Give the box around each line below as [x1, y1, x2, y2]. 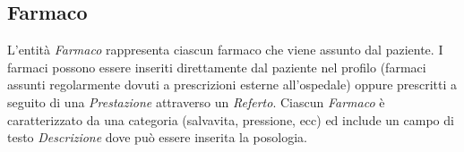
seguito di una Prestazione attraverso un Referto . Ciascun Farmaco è [7, 92, 385, 111]
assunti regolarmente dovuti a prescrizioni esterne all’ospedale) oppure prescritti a [7, 75, 458, 94]
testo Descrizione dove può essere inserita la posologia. [7, 128, 307, 147]
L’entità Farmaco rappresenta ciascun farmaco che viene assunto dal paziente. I [7, 40, 443, 59]
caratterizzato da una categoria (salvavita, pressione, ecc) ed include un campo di [7, 110, 454, 129]
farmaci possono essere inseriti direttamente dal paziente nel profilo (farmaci [7, 57, 426, 76]
